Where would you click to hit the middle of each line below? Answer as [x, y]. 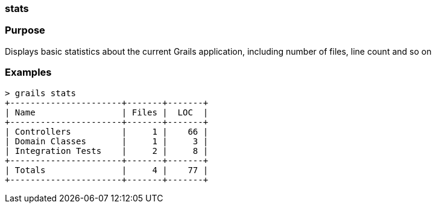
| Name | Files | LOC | [107, 112]
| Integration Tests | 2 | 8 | [107, 151]
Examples [28, 72]
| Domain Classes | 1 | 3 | [107, 141]
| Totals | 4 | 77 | [107, 170]
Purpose [25, 30]
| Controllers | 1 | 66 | [107, 131]
